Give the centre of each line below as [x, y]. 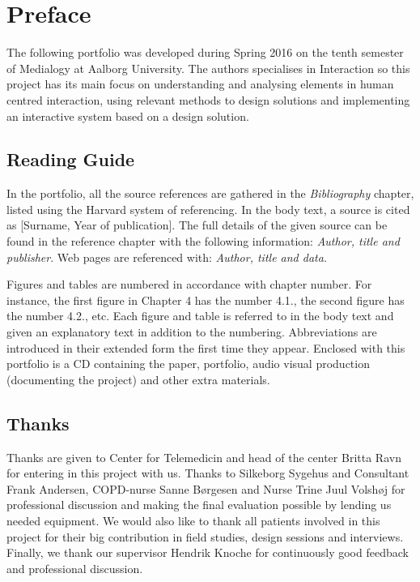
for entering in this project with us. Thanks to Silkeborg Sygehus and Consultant [208, 473]
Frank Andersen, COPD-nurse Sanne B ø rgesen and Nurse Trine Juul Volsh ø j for [206, 488]
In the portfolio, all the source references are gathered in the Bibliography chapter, [210, 193]
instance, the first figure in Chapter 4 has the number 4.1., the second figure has [206, 300]
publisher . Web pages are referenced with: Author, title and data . [167, 257]
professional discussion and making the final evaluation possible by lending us [199, 505]
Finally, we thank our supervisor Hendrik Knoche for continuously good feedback [208, 552]
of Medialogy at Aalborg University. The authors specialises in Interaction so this [208, 68]
